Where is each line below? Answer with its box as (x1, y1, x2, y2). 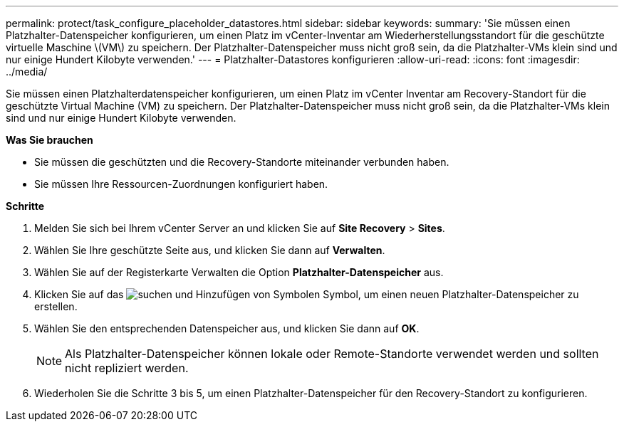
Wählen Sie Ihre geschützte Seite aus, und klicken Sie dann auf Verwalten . (34, 244, 385, 256)
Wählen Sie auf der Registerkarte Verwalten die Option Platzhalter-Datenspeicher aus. (34, 266, 444, 278)
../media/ (6, 65, 48, 78)
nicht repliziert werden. (65, 361, 189, 375)
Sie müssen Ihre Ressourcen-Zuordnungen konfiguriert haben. (34, 178, 328, 190)
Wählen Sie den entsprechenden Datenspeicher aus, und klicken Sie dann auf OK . (34, 322, 420, 334)
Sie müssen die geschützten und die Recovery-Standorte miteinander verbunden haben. (34, 156, 449, 168)
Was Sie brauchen (6, 134, 93, 146)
